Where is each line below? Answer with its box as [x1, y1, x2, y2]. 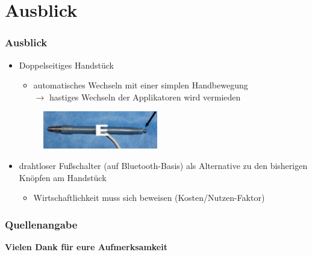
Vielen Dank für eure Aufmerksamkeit [5, 240, 167, 253]
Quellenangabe [5, 217, 78, 232]
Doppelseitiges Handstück [19, 58, 114, 71]
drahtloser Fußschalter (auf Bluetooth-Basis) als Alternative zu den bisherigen [19, 159, 308, 171]
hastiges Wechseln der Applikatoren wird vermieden [49, 90, 241, 103]
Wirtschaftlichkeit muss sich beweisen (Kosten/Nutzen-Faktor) [33, 191, 265, 204]
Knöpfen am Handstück [19, 171, 107, 183]
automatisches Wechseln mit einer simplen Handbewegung [33, 79, 248, 91]
